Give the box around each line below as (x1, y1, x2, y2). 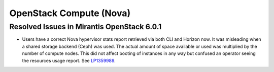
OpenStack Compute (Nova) (9, 8, 131, 19)
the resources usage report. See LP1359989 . (22, 57, 116, 63)
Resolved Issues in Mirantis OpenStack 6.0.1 (9, 22, 162, 31)
